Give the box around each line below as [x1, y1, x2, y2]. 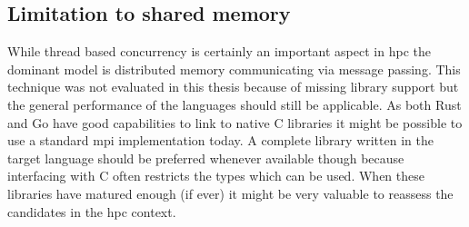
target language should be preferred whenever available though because [7, 148, 404, 167]
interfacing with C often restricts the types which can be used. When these [7, 166, 424, 185]
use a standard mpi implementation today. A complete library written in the [7, 131, 434, 150]
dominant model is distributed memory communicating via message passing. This [7, 59, 461, 78]
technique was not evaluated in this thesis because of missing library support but [7, 77, 459, 96]
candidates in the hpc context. [7, 202, 176, 221]
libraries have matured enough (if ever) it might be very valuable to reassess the [7, 183, 454, 202]
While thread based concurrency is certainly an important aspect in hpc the [7, 42, 431, 61]
